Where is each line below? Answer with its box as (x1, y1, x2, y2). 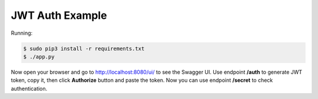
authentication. (11, 85, 48, 92)
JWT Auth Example (11, 9, 107, 22)
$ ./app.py (23, 53, 55, 60)
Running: (11, 29, 33, 37)
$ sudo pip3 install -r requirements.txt (23, 45, 145, 52)
